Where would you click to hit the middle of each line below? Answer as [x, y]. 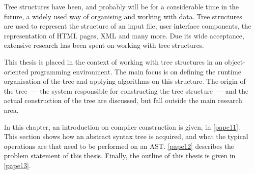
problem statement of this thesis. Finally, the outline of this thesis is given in [120, 156]
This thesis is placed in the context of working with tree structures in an [113, 61]
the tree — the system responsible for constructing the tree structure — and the [126, 90]
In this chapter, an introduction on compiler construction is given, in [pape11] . [122, 126]
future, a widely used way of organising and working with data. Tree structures [123, 16]
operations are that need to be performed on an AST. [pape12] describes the [119, 146]
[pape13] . [17, 165]
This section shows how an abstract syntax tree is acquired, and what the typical [126, 136]
